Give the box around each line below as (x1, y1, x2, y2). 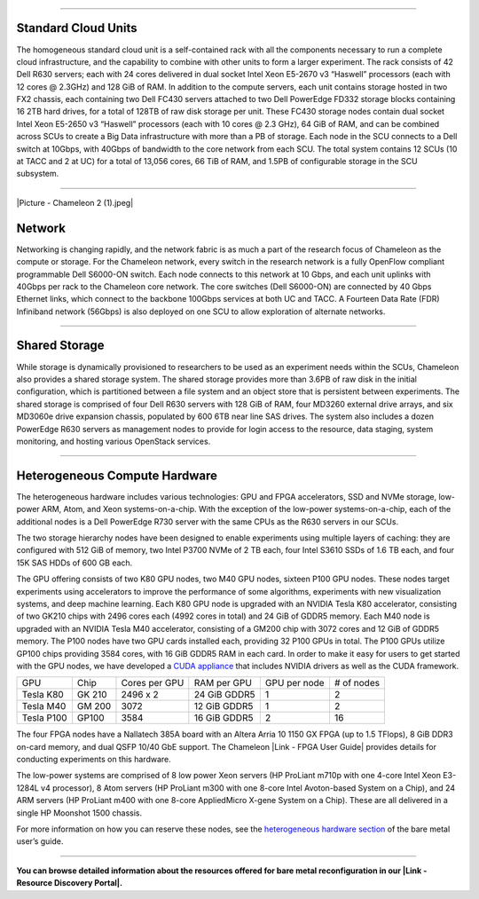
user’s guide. (16, 836, 64, 847)
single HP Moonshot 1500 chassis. (16, 808, 143, 818)
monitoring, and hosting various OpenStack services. (16, 436, 211, 446)
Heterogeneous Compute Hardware (16, 468, 217, 483)
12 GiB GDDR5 (193, 700, 254, 713)
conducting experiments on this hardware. (16, 754, 172, 765)
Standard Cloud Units (16, 20, 137, 35)
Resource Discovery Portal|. (16, 878, 123, 888)
